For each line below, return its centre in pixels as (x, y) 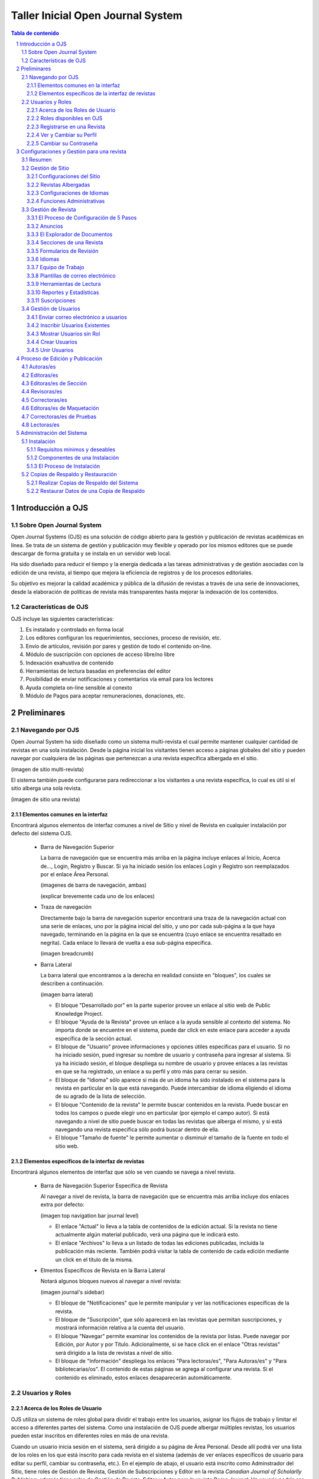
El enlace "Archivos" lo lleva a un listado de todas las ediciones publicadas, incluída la (159, 1243)
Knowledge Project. (79, 1013)
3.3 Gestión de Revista (49, 209)
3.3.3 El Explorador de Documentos (70, 234)
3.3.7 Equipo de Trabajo (56, 267)
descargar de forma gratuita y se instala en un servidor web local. (91, 553)
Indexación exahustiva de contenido (70, 663)
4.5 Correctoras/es (44, 400)
